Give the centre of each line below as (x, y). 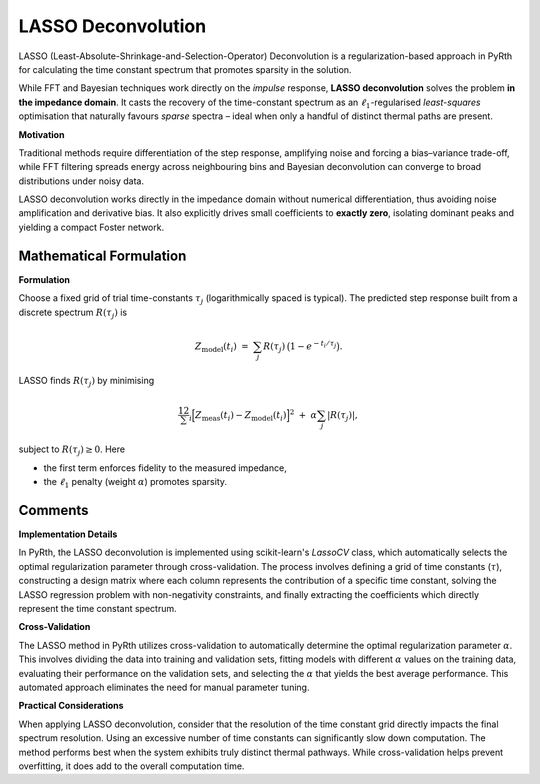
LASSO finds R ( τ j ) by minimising (86, 382)
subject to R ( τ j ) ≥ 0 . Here (71, 450)
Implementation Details (68, 534)
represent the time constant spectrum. (97, 608)
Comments (53, 510)
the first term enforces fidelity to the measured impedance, (165, 467)
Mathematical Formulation (102, 255)
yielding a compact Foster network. (91, 227)
